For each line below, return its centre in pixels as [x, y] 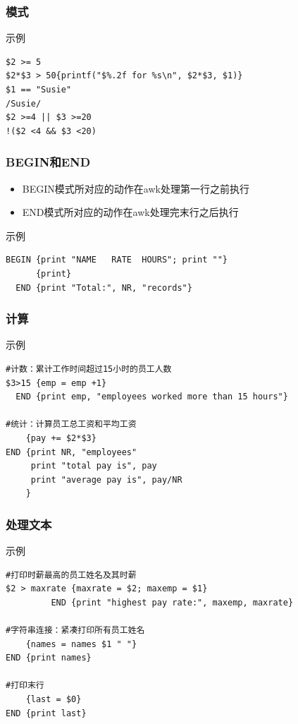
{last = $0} [54, 700]
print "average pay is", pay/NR [106, 479]
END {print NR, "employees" [72, 452]
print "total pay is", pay [94, 466]
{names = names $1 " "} [81, 644]
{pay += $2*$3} [61, 438]
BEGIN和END [48, 162]
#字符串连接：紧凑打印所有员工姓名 [75, 631]
